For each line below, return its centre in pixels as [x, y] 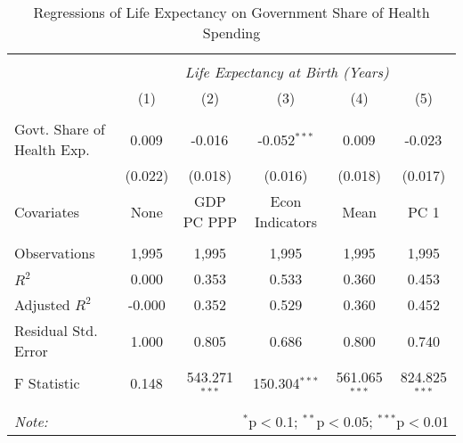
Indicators [286, 221]
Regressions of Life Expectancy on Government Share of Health [231, 12]
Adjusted [42, 304]
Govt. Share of [60, 129]
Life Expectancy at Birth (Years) [287, 72]
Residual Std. [56, 330]
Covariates [47, 211]
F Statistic [47, 383]
